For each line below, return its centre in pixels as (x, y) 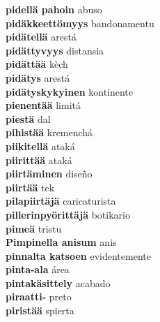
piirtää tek (30, 187)
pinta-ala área (38, 269)
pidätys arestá (38, 77)
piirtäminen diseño (49, 174)
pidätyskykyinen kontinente (70, 91)
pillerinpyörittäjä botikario (68, 214)
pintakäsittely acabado (58, 283)
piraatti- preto (39, 297)
